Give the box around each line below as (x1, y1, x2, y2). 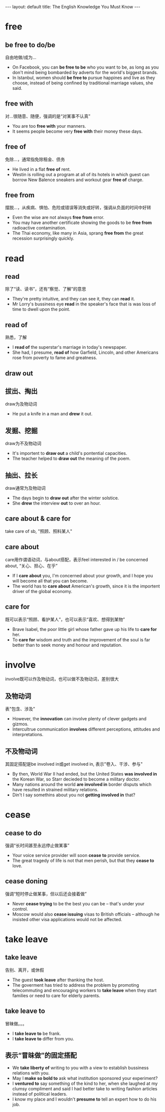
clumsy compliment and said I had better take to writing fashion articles (12, 1085, 158, 1091)
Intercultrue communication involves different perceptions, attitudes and (12, 726, 160, 732)
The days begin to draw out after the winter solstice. (12, 495, 119, 501)
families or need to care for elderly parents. (12, 993, 100, 999)
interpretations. (12, 732, 43, 738)
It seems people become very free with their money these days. (12, 128, 143, 134)
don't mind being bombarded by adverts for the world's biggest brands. (12, 70, 158, 75)
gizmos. (12, 721, 29, 727)
